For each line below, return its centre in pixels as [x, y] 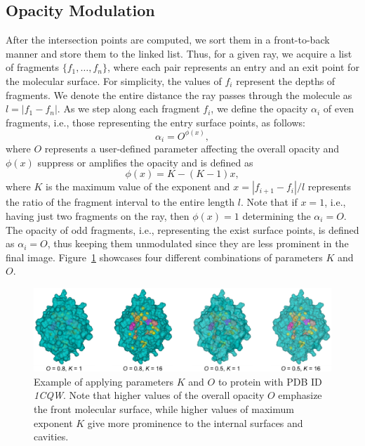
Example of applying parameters [104, 381]
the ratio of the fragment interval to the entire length [120, 202]
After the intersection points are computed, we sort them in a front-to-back [168, 40]
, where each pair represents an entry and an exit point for [233, 67]
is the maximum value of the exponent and [138, 186]
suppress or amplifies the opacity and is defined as [145, 162]
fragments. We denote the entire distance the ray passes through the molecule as [179, 94]
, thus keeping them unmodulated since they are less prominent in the [198, 243]
